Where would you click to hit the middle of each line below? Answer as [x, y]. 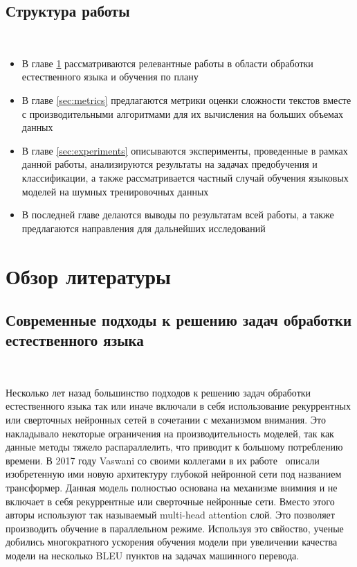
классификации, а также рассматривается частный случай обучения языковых [185, 177]
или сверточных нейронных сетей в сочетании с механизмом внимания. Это [166, 420]
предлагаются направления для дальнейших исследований [144, 228]
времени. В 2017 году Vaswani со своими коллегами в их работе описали [163, 460]
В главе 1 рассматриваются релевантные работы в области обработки [167, 63]
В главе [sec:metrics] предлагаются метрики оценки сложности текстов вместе [186, 99]
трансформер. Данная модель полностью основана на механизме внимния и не [172, 488]
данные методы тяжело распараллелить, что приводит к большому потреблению [174, 447]
